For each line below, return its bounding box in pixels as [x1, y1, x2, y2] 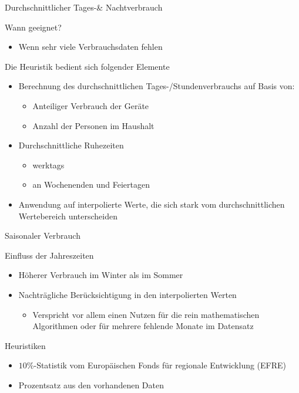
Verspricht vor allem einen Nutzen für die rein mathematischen [32, 308, 260, 320]
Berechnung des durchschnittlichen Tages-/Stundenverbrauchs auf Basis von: [18, 80, 295, 92]
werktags [32, 158, 65, 171]
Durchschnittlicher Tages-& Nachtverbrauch [5, 1, 163, 13]
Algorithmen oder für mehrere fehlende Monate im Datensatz [32, 320, 254, 332]
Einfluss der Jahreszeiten [5, 249, 94, 261]
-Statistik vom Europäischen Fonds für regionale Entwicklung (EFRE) [33, 359, 287, 371]
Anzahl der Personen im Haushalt [32, 119, 154, 131]
